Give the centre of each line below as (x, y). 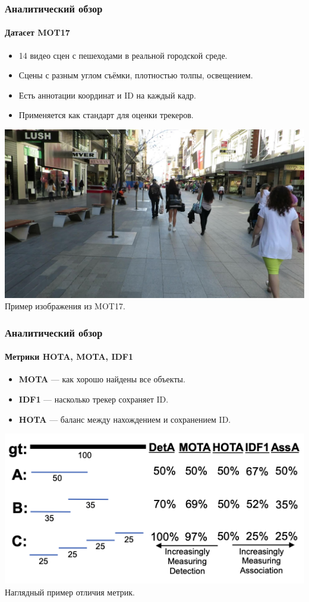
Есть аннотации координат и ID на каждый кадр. (107, 95)
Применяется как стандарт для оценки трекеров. (106, 115)
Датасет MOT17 (37, 32)
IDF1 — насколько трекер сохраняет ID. (94, 399)
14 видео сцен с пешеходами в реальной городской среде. (123, 55)
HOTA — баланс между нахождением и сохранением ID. (125, 419)
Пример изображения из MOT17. (65, 306)
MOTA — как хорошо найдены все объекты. (102, 379)
